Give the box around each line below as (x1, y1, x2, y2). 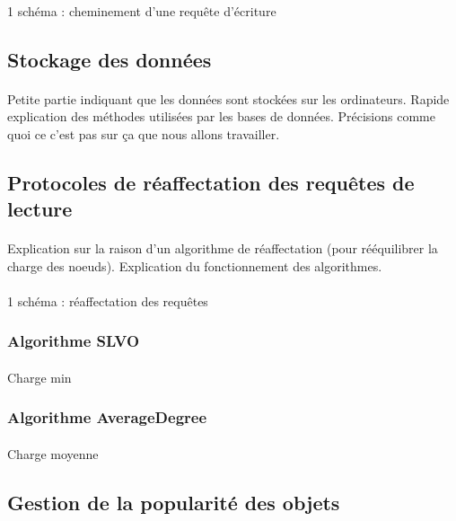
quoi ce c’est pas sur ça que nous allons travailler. (7, 124, 280, 143)
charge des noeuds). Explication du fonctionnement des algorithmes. (7, 256, 382, 275)
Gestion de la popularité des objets (7, 488, 340, 516)
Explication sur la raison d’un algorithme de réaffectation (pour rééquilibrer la (7, 239, 438, 258)
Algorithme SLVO (7, 330, 140, 352)
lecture (7, 195, 73, 223)
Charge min (7, 367, 72, 386)
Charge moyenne (7, 444, 99, 463)
